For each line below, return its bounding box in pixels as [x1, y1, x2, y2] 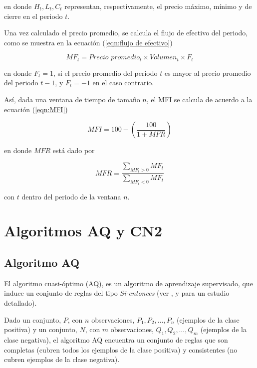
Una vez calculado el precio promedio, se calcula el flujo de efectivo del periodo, [4, 27, 248, 38]
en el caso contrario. [92, 77, 154, 88]
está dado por [52, 145, 95, 156]
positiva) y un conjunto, [4, 324, 77, 335]
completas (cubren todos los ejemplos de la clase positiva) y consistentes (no [4, 344, 238, 355]
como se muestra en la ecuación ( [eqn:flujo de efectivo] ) [4, 37, 173, 47]
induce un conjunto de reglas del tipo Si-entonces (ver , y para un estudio [4, 288, 230, 298]
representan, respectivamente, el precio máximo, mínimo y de [64, 1, 252, 11]
